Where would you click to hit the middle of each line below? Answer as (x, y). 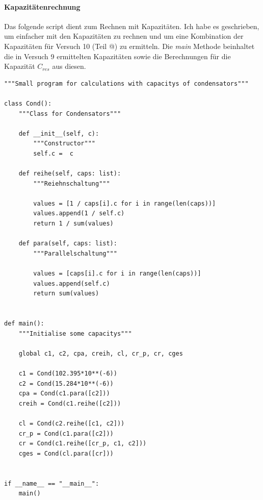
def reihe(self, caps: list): (70, 174)
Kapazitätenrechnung (42, 6)
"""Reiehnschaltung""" (72, 183)
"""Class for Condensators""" (70, 114)
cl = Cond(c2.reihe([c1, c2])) (72, 423)
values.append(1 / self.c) (79, 214)
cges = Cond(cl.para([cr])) (66, 453)
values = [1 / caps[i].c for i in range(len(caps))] (125, 203)
